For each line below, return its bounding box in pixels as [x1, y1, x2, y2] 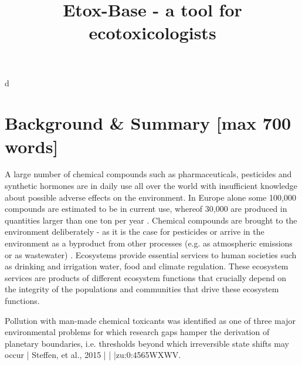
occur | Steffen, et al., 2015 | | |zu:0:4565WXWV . [5, 349, 181, 361]
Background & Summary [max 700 [5, 111, 291, 135]
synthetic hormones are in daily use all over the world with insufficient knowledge [5, 180, 297, 192]
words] [5, 134, 59, 158]
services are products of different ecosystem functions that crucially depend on [5, 271, 287, 283]
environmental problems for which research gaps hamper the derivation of [5, 326, 270, 338]
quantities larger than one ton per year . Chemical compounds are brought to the [5, 214, 297, 226]
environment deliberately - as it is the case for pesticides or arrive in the [5, 225, 264, 238]
